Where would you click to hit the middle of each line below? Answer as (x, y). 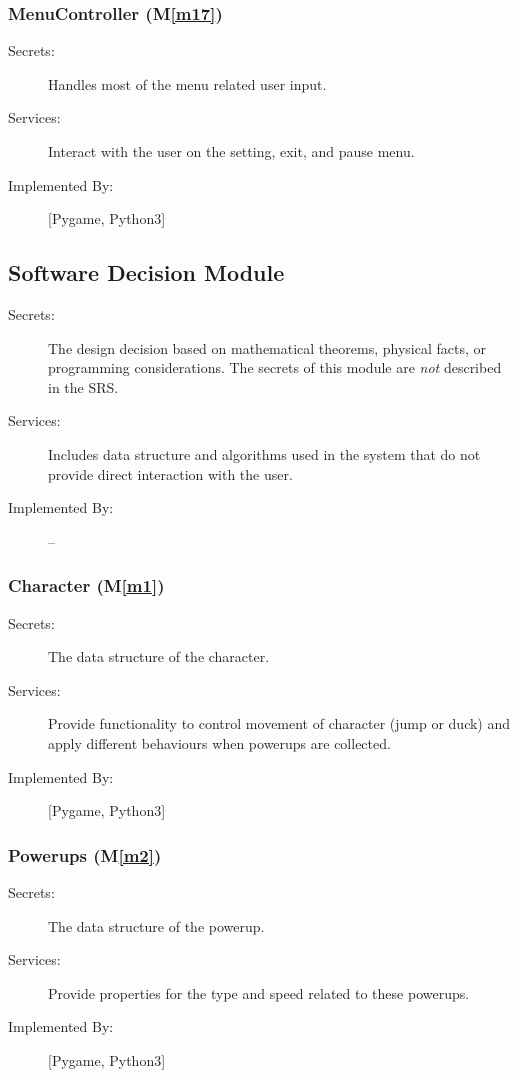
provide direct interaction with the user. (170, 473)
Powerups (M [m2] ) (85, 854)
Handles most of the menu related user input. (187, 83)
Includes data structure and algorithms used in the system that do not (264, 453)
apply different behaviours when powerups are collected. (219, 742)
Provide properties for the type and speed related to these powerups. (259, 992)
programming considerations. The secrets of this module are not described (275, 367)
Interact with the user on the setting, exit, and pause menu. (231, 151)
